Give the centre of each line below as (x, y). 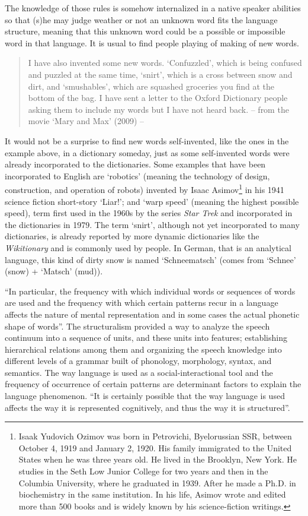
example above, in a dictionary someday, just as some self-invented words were (147, 152)
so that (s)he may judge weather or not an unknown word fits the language (141, 19)
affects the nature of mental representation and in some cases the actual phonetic (152, 314)
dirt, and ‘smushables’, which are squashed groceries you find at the (151, 86)
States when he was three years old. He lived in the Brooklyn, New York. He (158, 459)
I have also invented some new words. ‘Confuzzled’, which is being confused (165, 63)
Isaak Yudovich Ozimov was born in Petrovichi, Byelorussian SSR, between (155, 436)
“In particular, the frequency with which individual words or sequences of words (150, 291)
